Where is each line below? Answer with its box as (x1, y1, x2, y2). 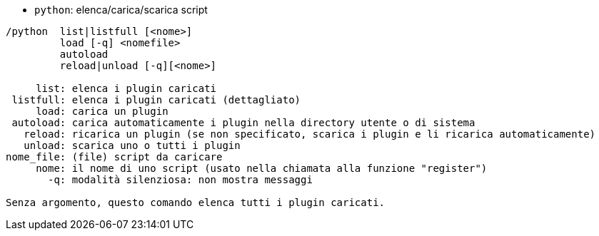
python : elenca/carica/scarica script (34, 4, 208, 16)
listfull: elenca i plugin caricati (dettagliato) (11, 94, 301, 106)
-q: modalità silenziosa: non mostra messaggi (48, 174, 313, 185)
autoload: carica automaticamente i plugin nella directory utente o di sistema (11, 117, 475, 128)
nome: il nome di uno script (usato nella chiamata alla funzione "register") (36, 163, 488, 174)
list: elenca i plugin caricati (36, 83, 217, 94)
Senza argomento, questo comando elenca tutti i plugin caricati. (6, 197, 386, 208)
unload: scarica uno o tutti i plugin (24, 140, 241, 151)
